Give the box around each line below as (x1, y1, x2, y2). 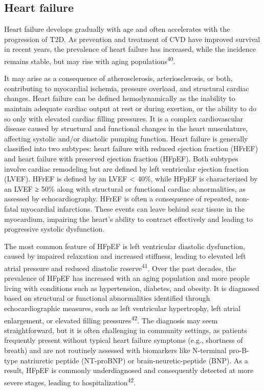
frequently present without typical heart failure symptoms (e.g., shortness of (4, 335, 243, 345)
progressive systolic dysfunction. (4, 223, 105, 234)
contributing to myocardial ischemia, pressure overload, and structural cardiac (4, 83, 249, 93)
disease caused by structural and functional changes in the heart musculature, (4, 123, 248, 134)
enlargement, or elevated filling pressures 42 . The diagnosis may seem (4, 313, 218, 325)
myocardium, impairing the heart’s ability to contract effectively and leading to (4, 213, 253, 224)
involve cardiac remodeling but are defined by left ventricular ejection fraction (4, 163, 249, 174)
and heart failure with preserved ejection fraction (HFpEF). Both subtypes (4, 153, 238, 163)
